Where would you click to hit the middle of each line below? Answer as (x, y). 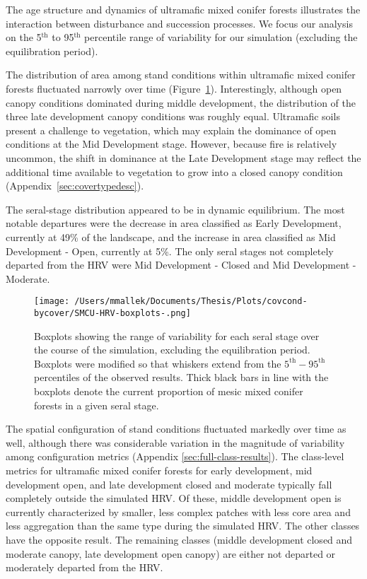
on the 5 (24, 37)
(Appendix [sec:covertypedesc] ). (75, 186)
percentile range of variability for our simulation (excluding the (221, 37)
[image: (52, 302)
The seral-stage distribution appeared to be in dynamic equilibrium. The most (175, 209)
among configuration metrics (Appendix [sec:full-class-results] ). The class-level (175, 456)
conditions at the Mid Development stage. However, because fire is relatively (171, 144)
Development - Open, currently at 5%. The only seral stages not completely (170, 251)
